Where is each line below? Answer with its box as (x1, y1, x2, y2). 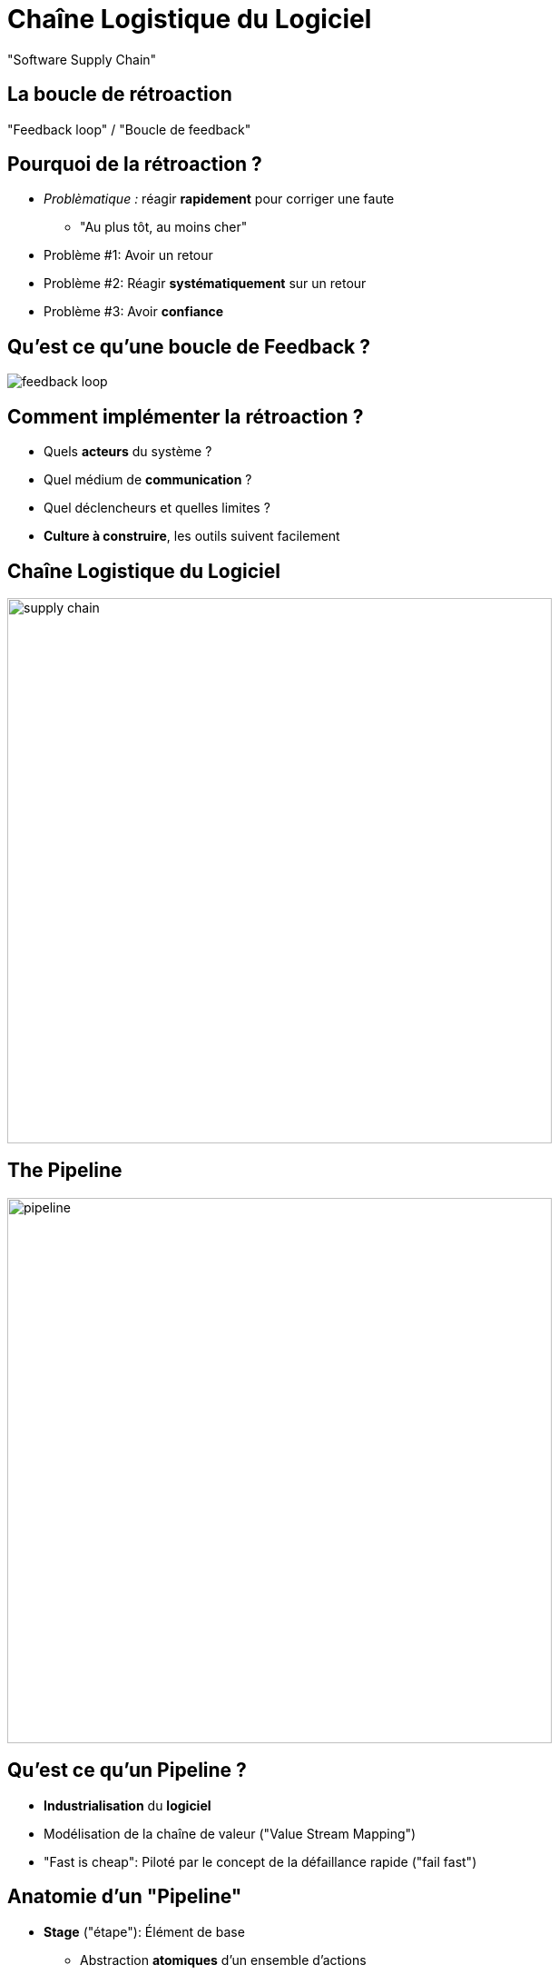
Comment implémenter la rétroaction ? (7, 404, 364, 428)
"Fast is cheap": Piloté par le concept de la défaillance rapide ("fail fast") (44, 1853, 477, 1870)
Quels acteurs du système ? (44, 444, 212, 460)
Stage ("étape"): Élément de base (44, 1923, 245, 1940)
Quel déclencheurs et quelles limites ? (44, 500, 270, 516)
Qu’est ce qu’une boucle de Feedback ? (7, 334, 370, 358)
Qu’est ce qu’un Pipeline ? (7, 1759, 247, 1782)
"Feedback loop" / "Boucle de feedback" (7, 121, 251, 137)
